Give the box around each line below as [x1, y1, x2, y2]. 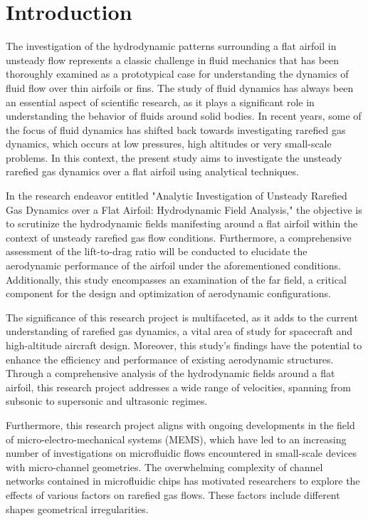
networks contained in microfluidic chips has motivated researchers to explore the [6, 473, 360, 488]
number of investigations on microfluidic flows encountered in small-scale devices [6, 445, 357, 460]
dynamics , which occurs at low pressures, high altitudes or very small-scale [6, 136, 332, 151]
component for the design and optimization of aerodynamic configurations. [6, 286, 331, 301]
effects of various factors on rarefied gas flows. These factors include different [6, 487, 340, 502]
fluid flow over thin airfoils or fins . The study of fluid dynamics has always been [6, 80, 354, 95]
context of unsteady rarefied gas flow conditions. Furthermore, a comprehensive [6, 229, 352, 244]
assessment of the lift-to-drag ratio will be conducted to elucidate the [6, 244, 307, 259]
